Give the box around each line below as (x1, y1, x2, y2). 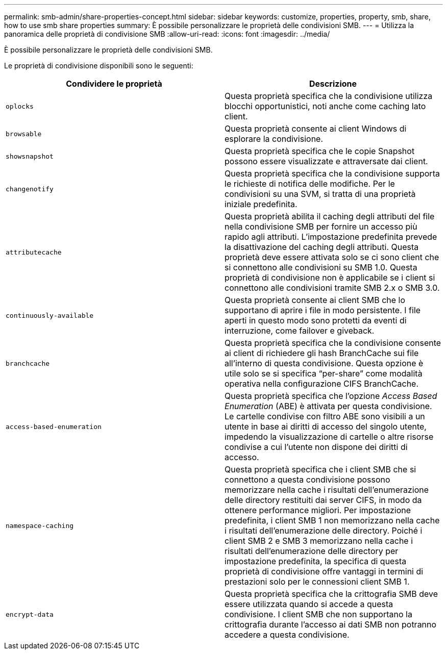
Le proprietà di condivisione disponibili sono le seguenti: (4, 61, 193, 70)
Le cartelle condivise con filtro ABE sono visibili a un (225, 411, 425, 421)
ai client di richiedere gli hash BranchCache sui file (225, 348, 419, 358)
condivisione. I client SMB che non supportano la (225, 609, 412, 619)
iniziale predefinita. (225, 199, 297, 209)
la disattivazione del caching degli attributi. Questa (225, 242, 419, 252)
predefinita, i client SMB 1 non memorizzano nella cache (225, 515, 440, 525)
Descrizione (309, 79, 357, 89)
